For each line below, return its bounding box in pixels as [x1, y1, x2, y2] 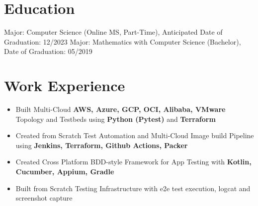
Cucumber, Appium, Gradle [15, 166, 114, 176]
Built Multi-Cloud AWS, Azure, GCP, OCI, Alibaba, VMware [15, 104, 226, 114]
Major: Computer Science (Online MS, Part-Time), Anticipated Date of [4, 27, 223, 37]
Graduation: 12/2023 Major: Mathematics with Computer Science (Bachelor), [4, 36, 241, 47]
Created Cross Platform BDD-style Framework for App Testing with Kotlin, [15, 156, 252, 167]
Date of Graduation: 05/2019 [4, 46, 92, 56]
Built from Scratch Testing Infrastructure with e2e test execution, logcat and [15, 183, 251, 193]
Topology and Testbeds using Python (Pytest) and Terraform [15, 113, 216, 124]
